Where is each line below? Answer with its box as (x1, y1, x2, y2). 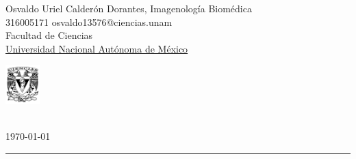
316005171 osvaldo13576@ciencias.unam (5, 14, 173, 29)
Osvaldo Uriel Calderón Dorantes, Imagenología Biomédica (5, 1, 252, 15)
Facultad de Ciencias (5, 28, 93, 42)
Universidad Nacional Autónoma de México (5, 41, 188, 55)
